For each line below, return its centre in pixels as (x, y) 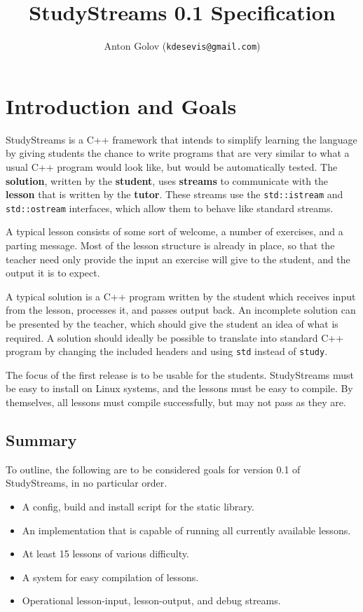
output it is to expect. (53, 273)
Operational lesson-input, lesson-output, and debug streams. (151, 600)
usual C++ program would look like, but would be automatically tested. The (172, 166)
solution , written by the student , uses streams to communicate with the (167, 180)
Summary (41, 439)
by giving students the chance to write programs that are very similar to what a (178, 153)
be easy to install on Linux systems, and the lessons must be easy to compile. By (179, 388)
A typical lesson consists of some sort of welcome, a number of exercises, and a (174, 231)
